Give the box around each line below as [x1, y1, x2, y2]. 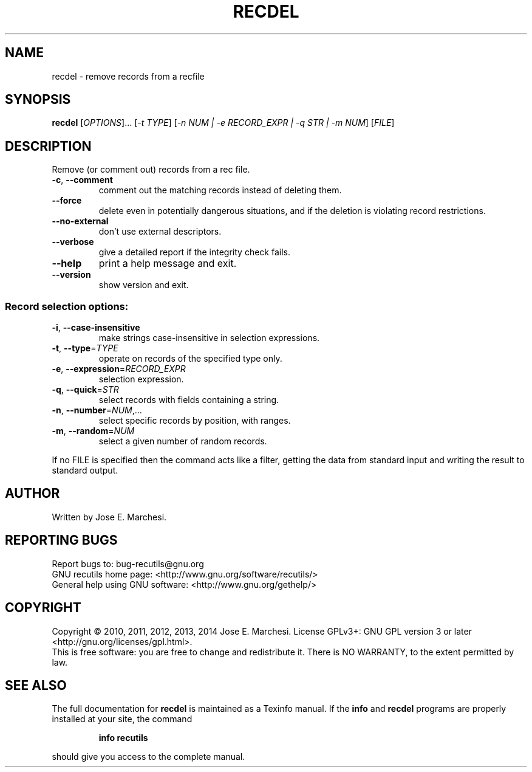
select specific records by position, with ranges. [98, 415, 291, 426]
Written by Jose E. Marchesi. [52, 511, 167, 522]
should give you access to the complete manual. [52, 751, 245, 762]
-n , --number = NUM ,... [52, 405, 142, 416]
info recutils [98, 732, 148, 743]
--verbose [52, 236, 94, 247]
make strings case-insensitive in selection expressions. [98, 333, 320, 343]
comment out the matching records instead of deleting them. [98, 185, 342, 196]
